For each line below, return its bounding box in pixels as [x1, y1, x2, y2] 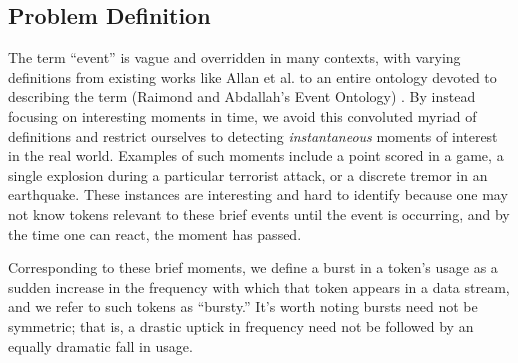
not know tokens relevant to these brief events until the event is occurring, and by [8, 203, 510, 224]
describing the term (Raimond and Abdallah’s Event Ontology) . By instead [8, 86, 476, 107]
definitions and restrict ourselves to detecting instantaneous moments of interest [8, 125, 498, 146]
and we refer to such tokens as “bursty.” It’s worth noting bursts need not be [8, 296, 478, 317]
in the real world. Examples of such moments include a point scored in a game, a [8, 145, 504, 166]
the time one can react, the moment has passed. [8, 223, 302, 244]
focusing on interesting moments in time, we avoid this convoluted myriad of [8, 105, 477, 126]
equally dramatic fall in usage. [8, 335, 193, 356]
